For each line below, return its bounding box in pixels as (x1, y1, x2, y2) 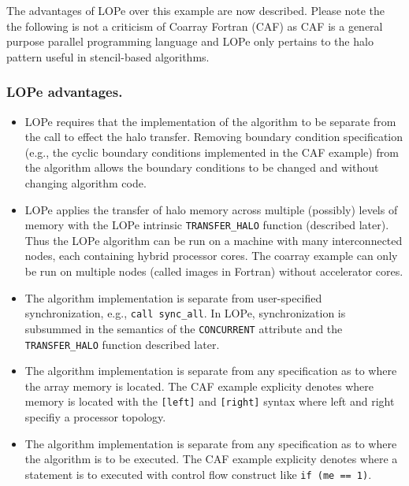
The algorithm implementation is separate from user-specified (24, 289, 322, 306)
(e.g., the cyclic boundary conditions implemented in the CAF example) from (24, 143, 399, 160)
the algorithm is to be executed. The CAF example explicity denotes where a (24, 451, 398, 467)
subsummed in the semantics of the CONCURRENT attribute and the (24, 320, 343, 336)
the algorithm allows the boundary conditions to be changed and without (24, 159, 379, 176)
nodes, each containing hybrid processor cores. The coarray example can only (24, 247, 398, 264)
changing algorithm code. (24, 174, 147, 191)
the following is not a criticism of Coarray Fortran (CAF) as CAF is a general (6, 17, 383, 34)
